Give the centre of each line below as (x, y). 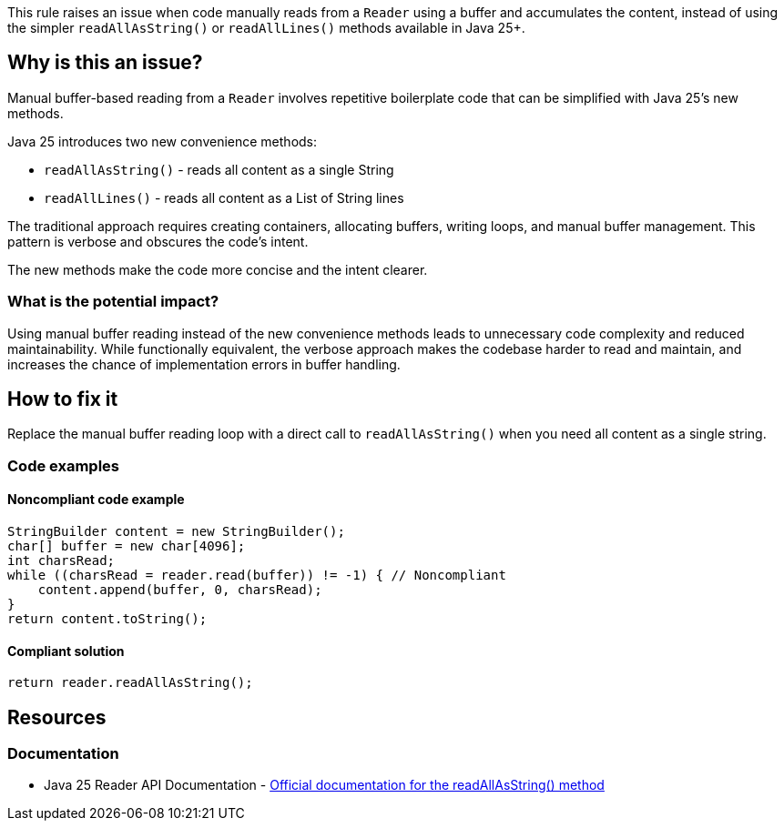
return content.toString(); (107, 619)
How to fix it (63, 399)
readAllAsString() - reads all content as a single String (219, 169)
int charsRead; (61, 561)
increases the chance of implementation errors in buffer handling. (204, 364)
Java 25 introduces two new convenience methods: (163, 141)
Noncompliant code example (96, 500)
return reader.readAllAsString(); (130, 683)
